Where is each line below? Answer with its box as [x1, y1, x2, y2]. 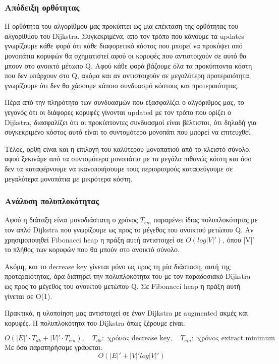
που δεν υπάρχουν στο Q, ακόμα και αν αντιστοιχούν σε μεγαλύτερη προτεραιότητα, [5, 70, 251, 81]
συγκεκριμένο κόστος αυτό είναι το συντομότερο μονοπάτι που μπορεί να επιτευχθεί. [5, 127, 252, 137]
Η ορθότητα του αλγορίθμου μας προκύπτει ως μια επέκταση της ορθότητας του [5, 21, 239, 31]
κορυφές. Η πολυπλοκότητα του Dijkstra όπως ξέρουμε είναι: [5, 317, 185, 328]
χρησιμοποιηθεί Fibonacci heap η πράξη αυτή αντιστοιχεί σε [5, 234, 184, 245]
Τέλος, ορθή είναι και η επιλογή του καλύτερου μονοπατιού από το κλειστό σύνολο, [5, 143, 251, 154]
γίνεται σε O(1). [5, 290, 52, 301]
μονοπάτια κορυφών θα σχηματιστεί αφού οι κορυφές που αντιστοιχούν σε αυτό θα [5, 50, 247, 60]
